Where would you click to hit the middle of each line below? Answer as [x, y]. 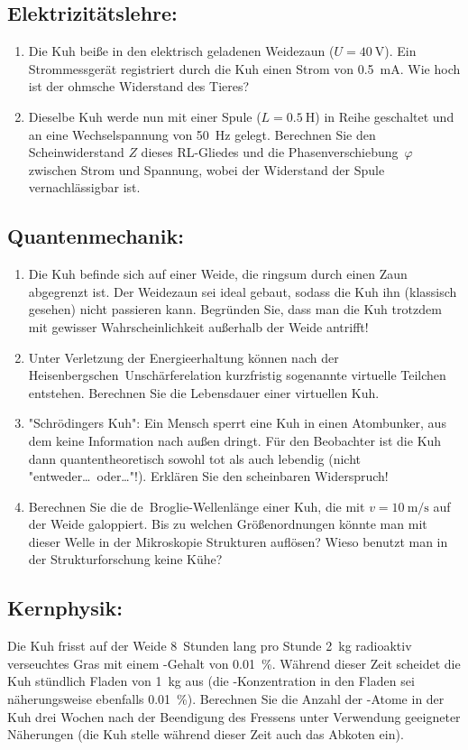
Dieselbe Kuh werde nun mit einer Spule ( [145, 116]
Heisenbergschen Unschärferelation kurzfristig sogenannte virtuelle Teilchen [237, 375]
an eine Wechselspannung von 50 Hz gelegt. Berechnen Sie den [202, 134]
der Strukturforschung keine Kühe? [125, 559]
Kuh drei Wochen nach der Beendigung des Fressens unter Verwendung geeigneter [234, 716]
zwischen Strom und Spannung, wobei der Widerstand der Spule [206, 169]
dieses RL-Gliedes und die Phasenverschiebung [270, 152]
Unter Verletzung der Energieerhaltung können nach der [184, 357]
